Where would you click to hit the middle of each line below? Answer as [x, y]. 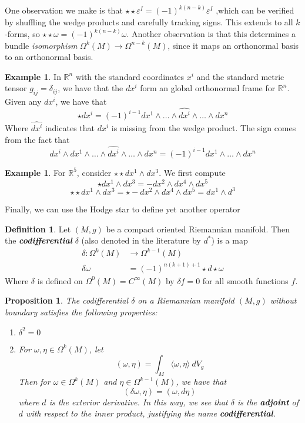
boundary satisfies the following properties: [81, 312]
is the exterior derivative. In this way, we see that [138, 402]
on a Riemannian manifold [186, 300]
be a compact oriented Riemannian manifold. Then [198, 229]
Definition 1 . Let [38, 229]
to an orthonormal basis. [49, 57]
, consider [94, 172]
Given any [23, 101]
